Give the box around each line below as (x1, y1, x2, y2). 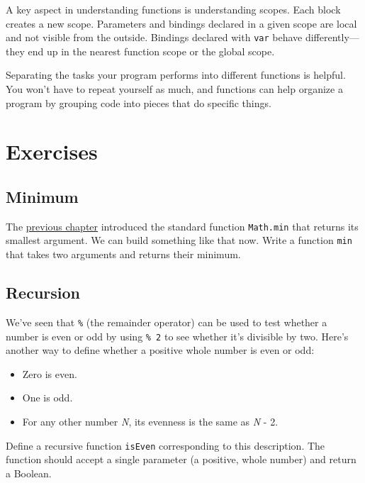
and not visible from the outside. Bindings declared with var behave (6, 30, 303, 45)
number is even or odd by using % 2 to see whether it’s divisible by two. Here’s (6, 328, 349, 343)
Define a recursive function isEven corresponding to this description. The (6, 438, 325, 453)
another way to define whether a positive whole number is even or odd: (6, 343, 315, 357)
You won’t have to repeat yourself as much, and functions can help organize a (6, 82, 343, 96)
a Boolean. (6, 465, 52, 480)
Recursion (6, 282, 81, 304)
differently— (305, 30, 359, 45)
